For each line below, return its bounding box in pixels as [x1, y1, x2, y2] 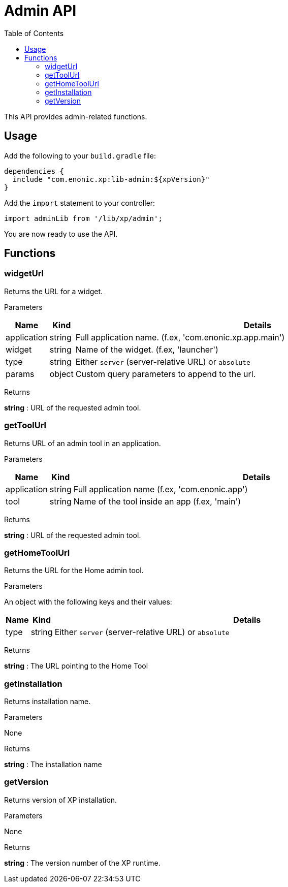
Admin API [4, 2, 77, 19]
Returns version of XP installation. [4, 795, 117, 804]
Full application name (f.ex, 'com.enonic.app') [73, 484, 248, 494]
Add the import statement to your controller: [4, 198, 155, 207]
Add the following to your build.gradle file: [4, 151, 156, 160]
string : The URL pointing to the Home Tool [4, 661, 148, 671]
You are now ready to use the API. [4, 229, 118, 238]
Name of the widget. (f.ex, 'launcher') [75, 344, 218, 355]
